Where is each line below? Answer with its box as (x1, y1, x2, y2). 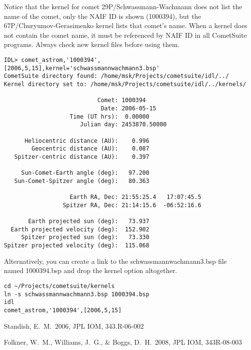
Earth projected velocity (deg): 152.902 (11, 226, 149, 233)
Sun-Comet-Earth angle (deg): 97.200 (21, 169, 149, 177)
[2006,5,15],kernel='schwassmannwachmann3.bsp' (4, 64, 160, 72)
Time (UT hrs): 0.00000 (70, 113, 149, 120)
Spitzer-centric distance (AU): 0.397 (14, 153, 149, 160)
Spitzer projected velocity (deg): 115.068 (4, 242, 149, 249)
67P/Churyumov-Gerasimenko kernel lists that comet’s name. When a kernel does (4, 20, 248, 30)
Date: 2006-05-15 (101, 105, 156, 112)
